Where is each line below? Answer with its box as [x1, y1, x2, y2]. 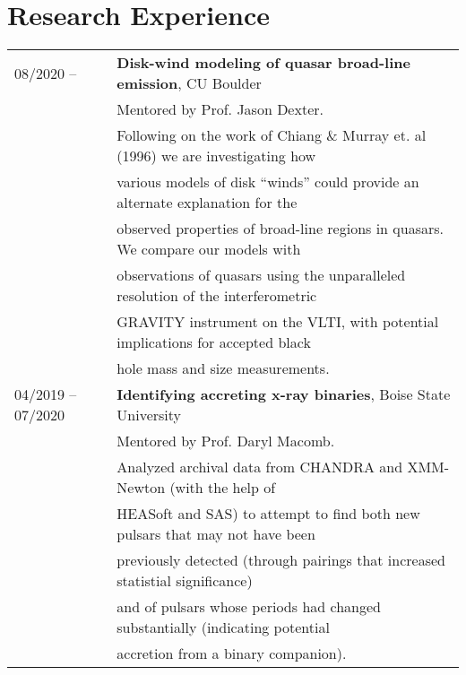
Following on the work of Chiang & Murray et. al [116, 125, 427, 146]
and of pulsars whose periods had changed [116, 596, 381, 618]
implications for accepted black [116, 332, 311, 353]
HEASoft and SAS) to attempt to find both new [116, 503, 420, 524]
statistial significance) [116, 570, 253, 592]
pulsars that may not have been [116, 524, 315, 545]
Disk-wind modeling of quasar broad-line [116, 52, 410, 74]
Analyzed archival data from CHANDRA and [116, 456, 403, 478]
